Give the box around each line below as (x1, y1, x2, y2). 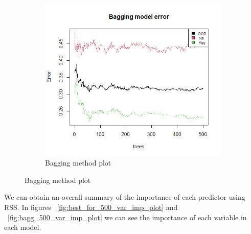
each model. (4, 222, 41, 232)
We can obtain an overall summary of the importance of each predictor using (4, 192, 245, 202)
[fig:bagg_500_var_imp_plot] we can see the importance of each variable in (8, 212, 247, 222)
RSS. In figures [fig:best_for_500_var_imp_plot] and (4, 202, 178, 213)
